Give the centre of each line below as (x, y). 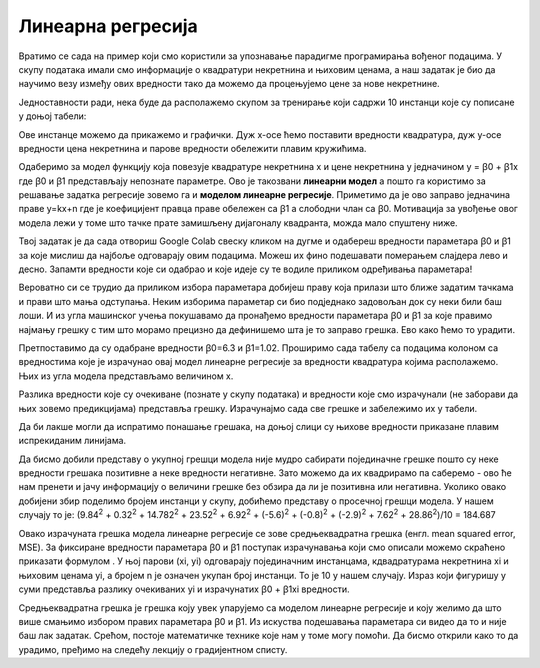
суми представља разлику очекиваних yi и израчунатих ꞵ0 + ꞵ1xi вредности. (184, 589)
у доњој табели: (52, 116)
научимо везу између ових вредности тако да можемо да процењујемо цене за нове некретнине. (229, 84)
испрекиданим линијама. (72, 441)
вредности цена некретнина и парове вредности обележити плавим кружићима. (192, 148)
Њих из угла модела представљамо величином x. (126, 376)
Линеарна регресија (108, 26)
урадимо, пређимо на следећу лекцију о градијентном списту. (153, 649)
